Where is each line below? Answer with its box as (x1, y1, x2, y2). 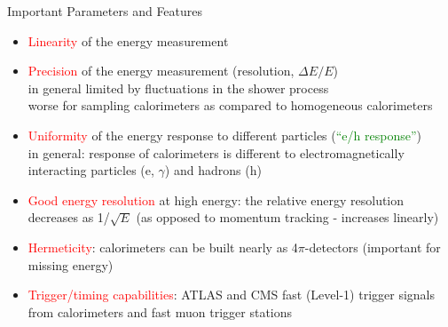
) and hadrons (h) (164, 161, 262, 179)
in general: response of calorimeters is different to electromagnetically (28, 143, 405, 162)
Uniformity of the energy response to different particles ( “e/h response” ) (28, 125, 421, 144)
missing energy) (28, 255, 114, 274)
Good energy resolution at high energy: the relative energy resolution (28, 190, 405, 209)
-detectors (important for (304, 237, 441, 256)
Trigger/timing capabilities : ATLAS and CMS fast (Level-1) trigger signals (28, 285, 436, 304)
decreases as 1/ (28, 208, 110, 227)
